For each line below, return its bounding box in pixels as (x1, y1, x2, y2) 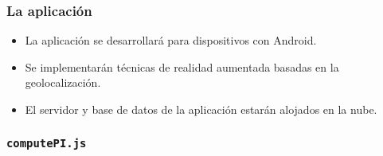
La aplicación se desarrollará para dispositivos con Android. (25, 32, 317, 49)
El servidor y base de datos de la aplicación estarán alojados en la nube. (25, 101, 377, 117)
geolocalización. (25, 74, 101, 91)
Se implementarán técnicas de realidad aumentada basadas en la (25, 58, 339, 75)
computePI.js (6, 136, 87, 150)
